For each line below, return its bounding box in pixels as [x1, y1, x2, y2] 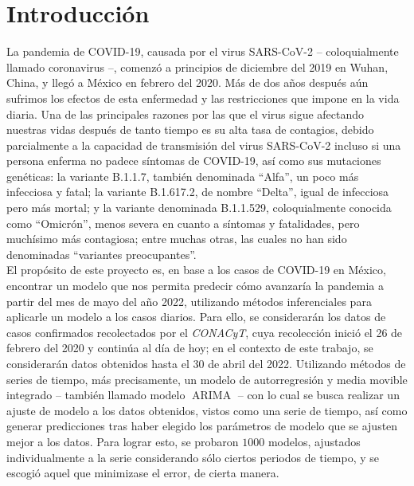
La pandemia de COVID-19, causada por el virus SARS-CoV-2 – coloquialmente [6, 43, 399, 60]
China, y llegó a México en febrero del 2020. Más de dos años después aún [6, 74, 369, 91]
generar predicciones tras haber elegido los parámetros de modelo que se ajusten [6, 417, 398, 434]
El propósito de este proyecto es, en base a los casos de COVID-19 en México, [6, 261, 386, 278]
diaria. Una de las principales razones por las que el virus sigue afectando [6, 105, 365, 122]
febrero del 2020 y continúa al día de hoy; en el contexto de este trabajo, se [6, 339, 373, 356]
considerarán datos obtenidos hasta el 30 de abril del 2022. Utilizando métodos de [6, 355, 406, 371]
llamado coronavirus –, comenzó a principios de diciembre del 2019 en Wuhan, [6, 58, 389, 75]
